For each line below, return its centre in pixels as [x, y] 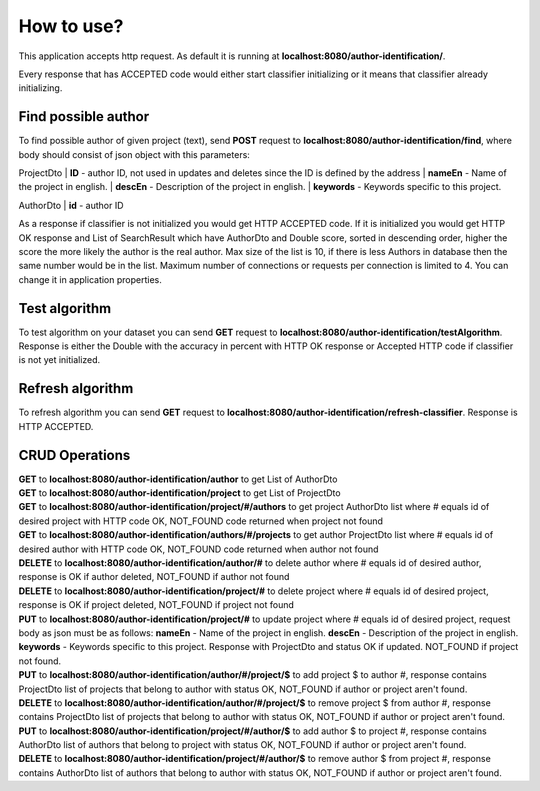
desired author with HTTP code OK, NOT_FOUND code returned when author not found [198, 549]
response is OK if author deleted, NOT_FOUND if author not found [154, 577]
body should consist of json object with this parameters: [134, 154]
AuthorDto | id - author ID [71, 205]
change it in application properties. [90, 279]
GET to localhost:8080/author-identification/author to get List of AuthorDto [178, 479]
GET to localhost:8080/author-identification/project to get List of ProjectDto [179, 493]
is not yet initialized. [59, 360]
